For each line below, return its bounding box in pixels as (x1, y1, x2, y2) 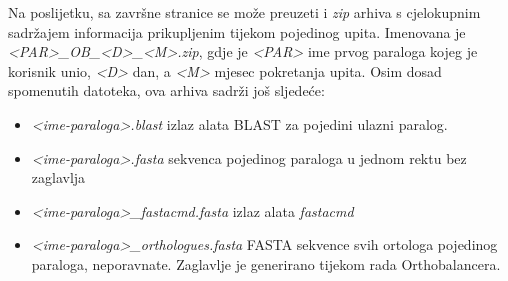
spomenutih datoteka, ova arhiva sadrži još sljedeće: (8, 80, 325, 101)
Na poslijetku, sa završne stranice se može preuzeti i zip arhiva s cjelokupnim (8, 2, 481, 22)
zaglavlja (31, 167, 86, 188)
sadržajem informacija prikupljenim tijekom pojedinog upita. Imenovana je (8, 21, 466, 42)
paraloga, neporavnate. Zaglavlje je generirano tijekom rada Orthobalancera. (31, 253, 501, 274)
